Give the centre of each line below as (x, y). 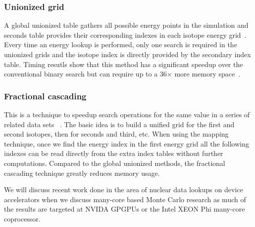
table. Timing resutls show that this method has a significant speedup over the (124, 64)
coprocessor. (22, 218)
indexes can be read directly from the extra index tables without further (114, 153)
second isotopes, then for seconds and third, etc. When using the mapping (116, 134)
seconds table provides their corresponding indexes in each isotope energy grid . (125, 35)
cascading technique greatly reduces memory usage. (82, 173)
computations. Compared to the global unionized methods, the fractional (115, 163)
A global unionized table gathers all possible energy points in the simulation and (126, 25)
